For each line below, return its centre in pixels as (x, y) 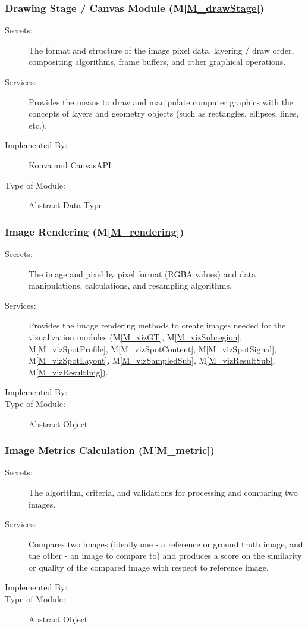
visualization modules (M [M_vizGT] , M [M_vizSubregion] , (135, 337)
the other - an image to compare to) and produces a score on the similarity (165, 556)
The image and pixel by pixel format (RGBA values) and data (142, 273)
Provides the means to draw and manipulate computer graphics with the (161, 101)
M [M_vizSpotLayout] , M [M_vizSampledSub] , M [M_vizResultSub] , (152, 360)
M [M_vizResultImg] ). (68, 372)
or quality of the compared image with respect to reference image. (149, 567)
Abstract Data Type (66, 205)
